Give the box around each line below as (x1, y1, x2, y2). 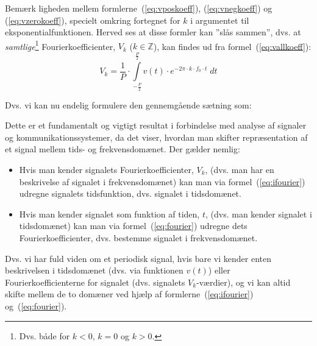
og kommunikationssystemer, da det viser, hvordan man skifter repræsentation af (5, 130, 308, 143)
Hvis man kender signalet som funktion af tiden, (19, 207, 200, 220)
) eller (208, 264, 230, 277)
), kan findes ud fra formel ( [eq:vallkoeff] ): (153, 40, 312, 52)
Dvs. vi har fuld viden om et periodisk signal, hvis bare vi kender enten (5, 252, 272, 264)
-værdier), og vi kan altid (196, 275, 291, 288)
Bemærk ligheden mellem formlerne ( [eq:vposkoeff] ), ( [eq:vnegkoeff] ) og (5, 2, 272, 14)
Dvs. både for (19, 329, 70, 342)
